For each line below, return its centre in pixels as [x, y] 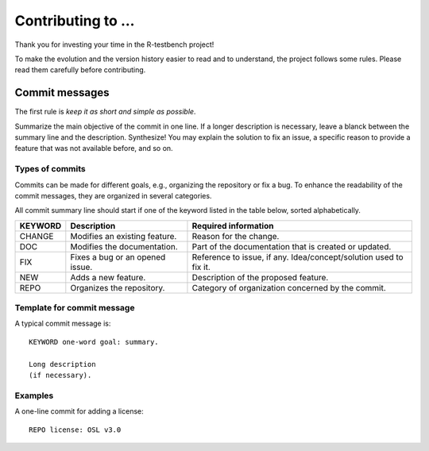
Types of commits [50, 169]
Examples [34, 395]
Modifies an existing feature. [124, 236]
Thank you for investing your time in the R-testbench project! [114, 44]
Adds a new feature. [108, 277]
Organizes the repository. [118, 287]
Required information [233, 225]
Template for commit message [75, 308]
